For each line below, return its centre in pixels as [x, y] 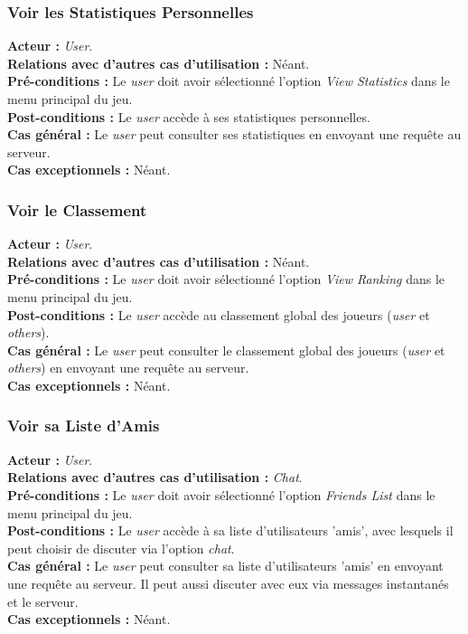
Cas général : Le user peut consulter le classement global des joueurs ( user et [226, 350]
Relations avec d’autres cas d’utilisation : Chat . [155, 477]
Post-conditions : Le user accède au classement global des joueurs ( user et [219, 314]
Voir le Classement [77, 209]
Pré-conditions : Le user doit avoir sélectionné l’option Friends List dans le [221, 494]
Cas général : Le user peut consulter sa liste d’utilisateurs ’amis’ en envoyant [225, 566]
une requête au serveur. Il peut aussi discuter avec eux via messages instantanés [228, 583]
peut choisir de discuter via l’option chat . [121, 548]
